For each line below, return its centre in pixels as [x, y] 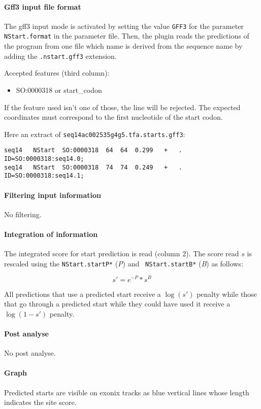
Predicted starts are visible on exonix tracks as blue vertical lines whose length [127, 392]
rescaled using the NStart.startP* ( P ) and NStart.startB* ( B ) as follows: [124, 263]
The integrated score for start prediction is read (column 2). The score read [122, 253]
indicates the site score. [40, 402]
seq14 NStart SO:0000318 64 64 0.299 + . [93, 150]
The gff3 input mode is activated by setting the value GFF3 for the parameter [124, 26]
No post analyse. [30, 353]
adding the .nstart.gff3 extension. [60, 56]
